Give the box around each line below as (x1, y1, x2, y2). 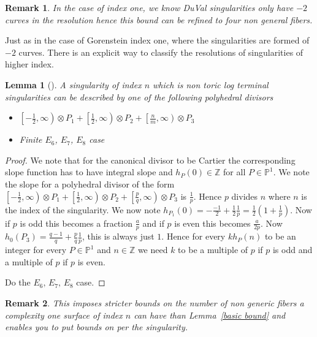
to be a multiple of (178, 243, 248, 256)
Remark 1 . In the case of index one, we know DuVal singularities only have (5, 1, 294, 13)
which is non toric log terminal (153, 78, 269, 91)
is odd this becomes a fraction (20, 216, 132, 229)
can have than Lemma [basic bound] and (134, 308, 286, 321)
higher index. (5, 58, 54, 70)
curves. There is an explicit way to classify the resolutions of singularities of (18, 45, 304, 58)
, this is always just (82, 230, 155, 243)
